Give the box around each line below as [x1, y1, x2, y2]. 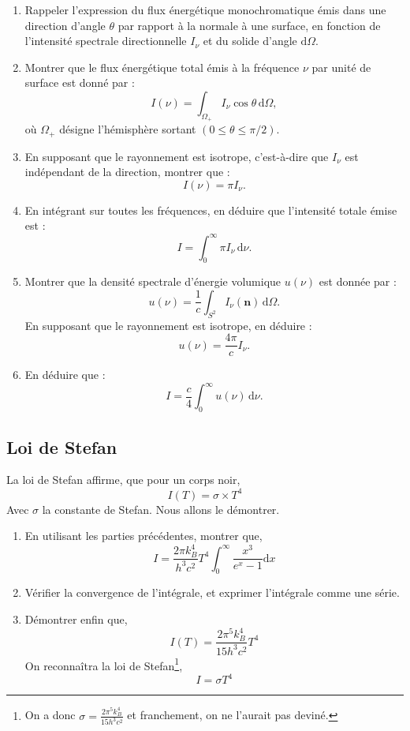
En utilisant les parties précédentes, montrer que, [24, 527, 263, 544]
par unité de [311, 58, 371, 75]
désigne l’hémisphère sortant [59, 121, 196, 137]
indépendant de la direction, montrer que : [24, 163, 230, 180]
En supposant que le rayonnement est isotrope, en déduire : [24, 317, 312, 333]
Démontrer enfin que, [24, 611, 128, 628]
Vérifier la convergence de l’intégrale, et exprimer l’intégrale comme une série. [24, 584, 400, 601]
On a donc [24, 707, 76, 723]
